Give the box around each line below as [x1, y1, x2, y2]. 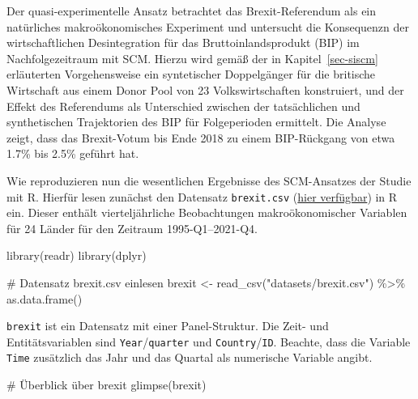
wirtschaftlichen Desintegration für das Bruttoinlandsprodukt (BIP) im [6, 34, 360, 51]
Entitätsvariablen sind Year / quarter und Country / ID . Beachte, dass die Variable [6, 333, 411, 350]
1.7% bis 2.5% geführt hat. [6, 145, 139, 162]
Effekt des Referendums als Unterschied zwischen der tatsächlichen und [6, 97, 360, 114]
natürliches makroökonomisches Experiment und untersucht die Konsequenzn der [6, 18, 410, 35]
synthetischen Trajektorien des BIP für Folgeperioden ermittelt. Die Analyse [6, 113, 386, 130]
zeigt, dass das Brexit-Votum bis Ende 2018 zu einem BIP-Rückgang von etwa [6, 129, 395, 146]
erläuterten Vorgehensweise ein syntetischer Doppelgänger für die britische [6, 66, 376, 83]
